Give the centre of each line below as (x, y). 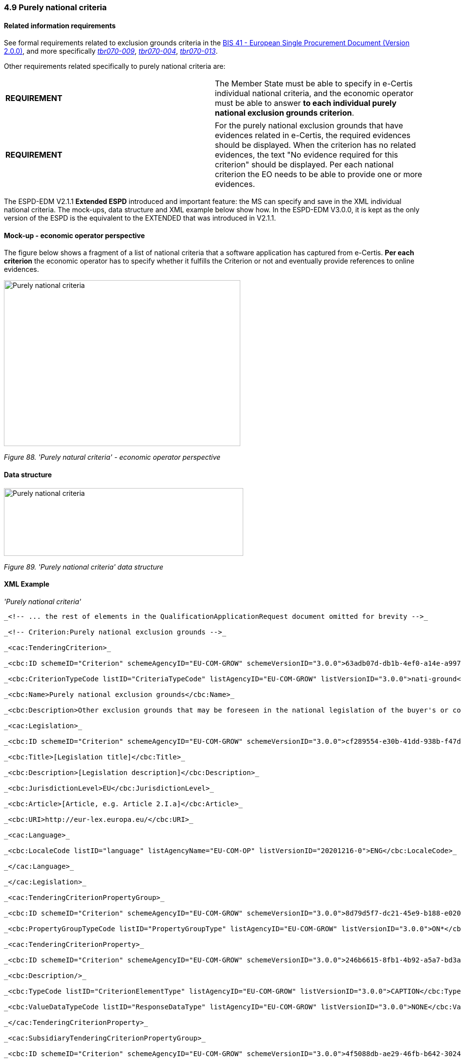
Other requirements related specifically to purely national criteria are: (115, 66)
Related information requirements (60, 25)
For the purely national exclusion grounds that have (309, 126)
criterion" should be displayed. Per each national (304, 165)
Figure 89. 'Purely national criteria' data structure (84, 567)
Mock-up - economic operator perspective (74, 235)
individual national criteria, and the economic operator (314, 93)
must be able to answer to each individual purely (306, 103)
